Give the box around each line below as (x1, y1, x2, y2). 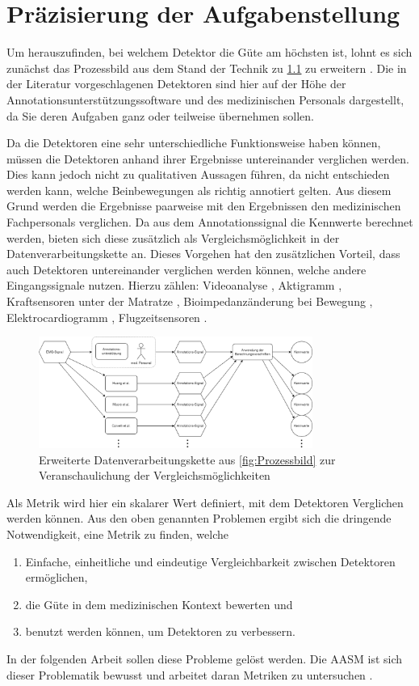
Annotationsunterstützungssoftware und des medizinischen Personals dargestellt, (6, 91, 404, 108)
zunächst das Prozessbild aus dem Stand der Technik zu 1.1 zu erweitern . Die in (6, 59, 407, 76)
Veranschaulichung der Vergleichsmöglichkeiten (39, 467, 270, 484)
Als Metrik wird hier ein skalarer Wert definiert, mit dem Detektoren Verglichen (6, 493, 404, 510)
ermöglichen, (25, 569, 88, 586)
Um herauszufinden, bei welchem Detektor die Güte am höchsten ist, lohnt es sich (6, 44, 413, 61)
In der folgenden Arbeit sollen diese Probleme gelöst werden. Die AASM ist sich (6, 650, 403, 667)
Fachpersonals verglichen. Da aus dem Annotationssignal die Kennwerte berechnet (6, 214, 413, 231)
